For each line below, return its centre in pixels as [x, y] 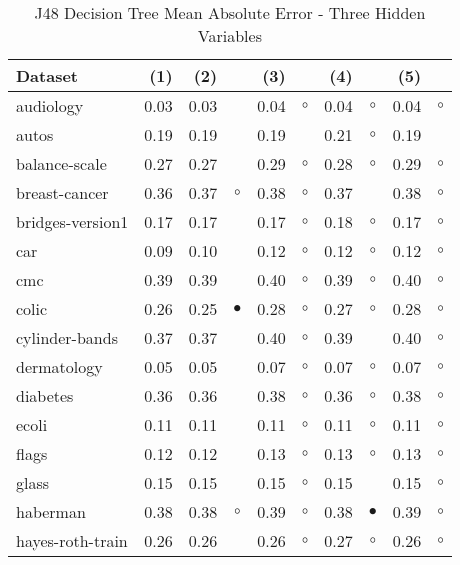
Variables [229, 35]
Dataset [47, 75]
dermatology [59, 366]
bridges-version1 [72, 221]
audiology [50, 105]
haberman [51, 511]
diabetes [45, 395]
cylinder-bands [67, 337]
